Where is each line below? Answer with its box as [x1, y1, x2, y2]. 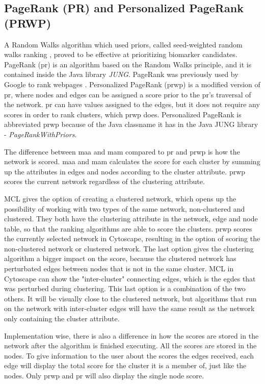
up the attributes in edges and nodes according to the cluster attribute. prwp [4, 166, 246, 176]
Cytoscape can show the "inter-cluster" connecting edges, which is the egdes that [4, 273, 256, 284]
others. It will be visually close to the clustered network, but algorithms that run [4, 293, 257, 303]
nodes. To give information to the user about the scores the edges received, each [4, 350, 254, 361]
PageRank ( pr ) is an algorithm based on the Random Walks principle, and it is [4, 59, 252, 69]
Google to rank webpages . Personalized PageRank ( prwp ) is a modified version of [4, 79, 260, 89]
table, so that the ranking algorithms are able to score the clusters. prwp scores [4, 223, 252, 234]
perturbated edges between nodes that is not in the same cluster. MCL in [4, 263, 234, 274]
